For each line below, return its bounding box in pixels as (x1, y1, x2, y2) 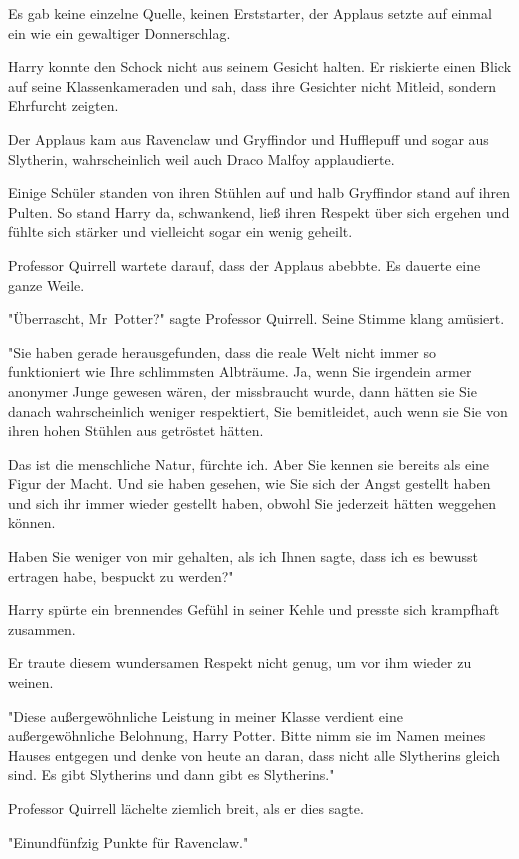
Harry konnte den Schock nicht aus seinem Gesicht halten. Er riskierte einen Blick (8, 56, 512, 77)
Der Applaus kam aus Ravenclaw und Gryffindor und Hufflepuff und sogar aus (8, 128, 489, 149)
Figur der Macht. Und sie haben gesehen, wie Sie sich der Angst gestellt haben (8, 473, 491, 494)
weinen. (8, 672, 54, 693)
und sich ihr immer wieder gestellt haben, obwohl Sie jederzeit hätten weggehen (8, 492, 496, 513)
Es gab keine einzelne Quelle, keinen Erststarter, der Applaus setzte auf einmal (8, 3, 492, 23)
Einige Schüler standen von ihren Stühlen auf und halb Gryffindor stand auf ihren (8, 182, 511, 203)
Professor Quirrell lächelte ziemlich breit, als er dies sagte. (8, 798, 364, 818)
